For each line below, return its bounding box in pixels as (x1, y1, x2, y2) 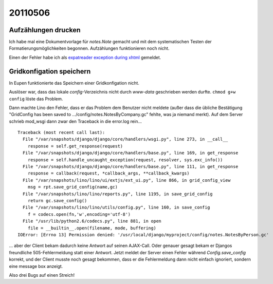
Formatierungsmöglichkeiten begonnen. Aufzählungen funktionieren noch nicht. (9, 45, 170, 51)
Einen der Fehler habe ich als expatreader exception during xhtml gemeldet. (9, 54, 162, 60)
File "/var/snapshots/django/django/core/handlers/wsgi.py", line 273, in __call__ (22, 136, 228, 142)
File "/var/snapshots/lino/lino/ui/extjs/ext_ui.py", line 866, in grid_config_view (22, 177, 231, 183)
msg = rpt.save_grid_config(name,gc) (27, 184, 118, 190)
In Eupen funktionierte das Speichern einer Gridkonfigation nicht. (9, 80, 140, 86)
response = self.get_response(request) (27, 143, 123, 149)
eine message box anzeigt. (9, 263, 63, 269)
